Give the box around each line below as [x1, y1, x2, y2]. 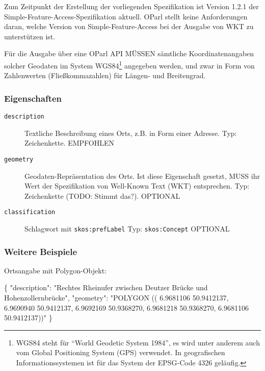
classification [4, 208, 56, 216]
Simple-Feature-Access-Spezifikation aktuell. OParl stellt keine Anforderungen [4, 11, 248, 21]
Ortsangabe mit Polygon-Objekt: [4, 265, 107, 275]
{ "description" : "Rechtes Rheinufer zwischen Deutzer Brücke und [4, 282, 208, 293]
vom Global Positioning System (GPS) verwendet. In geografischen [16, 347, 225, 358]
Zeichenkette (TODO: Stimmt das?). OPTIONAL [24, 190, 180, 201]
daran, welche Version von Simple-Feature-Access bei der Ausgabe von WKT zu [4, 21, 254, 32]
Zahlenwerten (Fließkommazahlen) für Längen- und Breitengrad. [4, 70, 206, 81]
